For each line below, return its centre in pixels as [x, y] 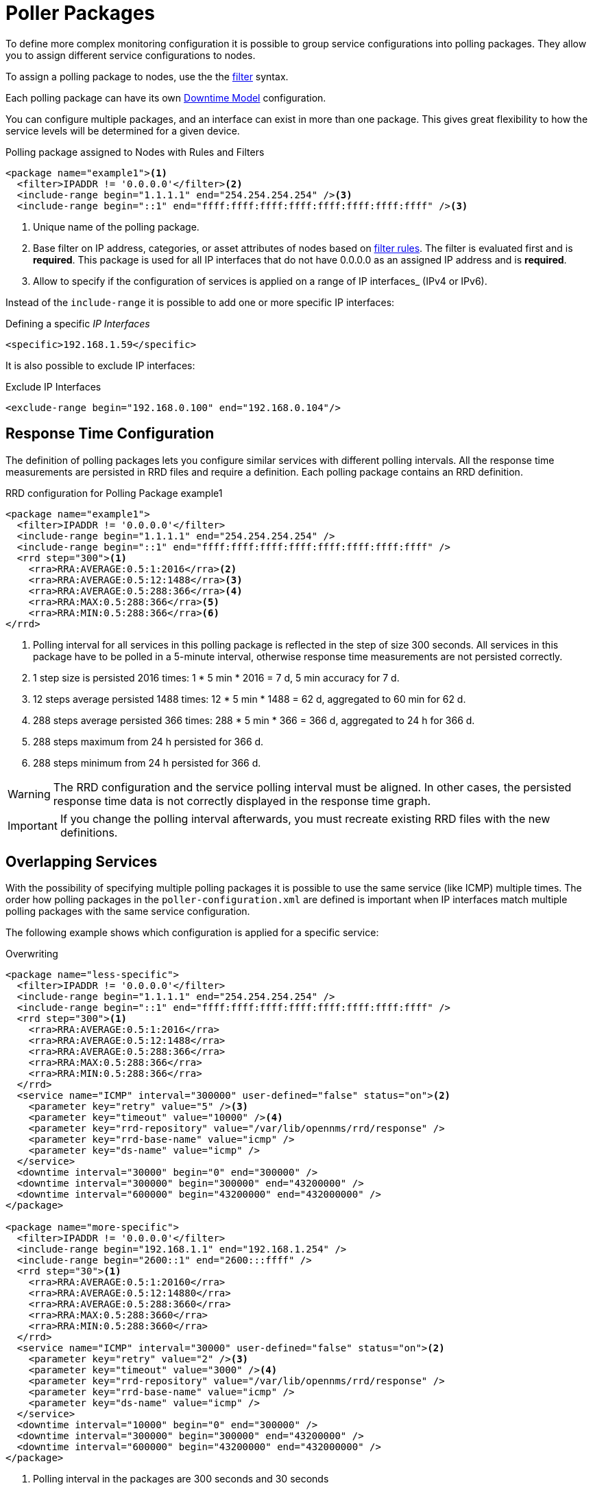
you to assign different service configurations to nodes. [131, 55]
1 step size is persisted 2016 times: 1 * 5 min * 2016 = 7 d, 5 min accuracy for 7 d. [216, 677]
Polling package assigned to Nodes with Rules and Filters [135, 152]
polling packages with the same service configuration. [128, 911]
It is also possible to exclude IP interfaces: [100, 365]
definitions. [89, 832]
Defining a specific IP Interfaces [78, 323]
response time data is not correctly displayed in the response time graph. [242, 801]
